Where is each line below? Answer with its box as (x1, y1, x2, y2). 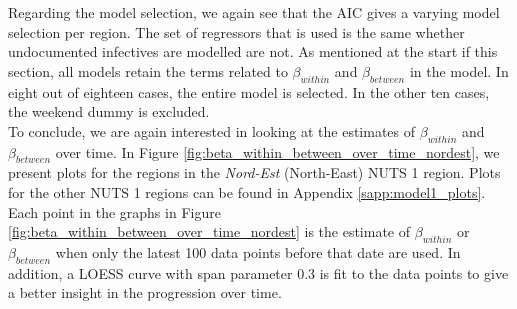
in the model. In (409, 60, 509, 81)
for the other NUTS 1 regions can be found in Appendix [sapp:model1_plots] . (8, 181, 486, 202)
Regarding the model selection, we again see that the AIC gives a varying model (8, 2, 500, 22)
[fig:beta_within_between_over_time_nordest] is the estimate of (8, 221, 411, 242)
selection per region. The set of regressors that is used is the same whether (8, 21, 465, 42)
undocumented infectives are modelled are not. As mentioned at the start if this (8, 41, 498, 62)
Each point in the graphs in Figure (8, 201, 221, 222)
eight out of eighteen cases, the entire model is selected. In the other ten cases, (8, 81, 490, 102)
